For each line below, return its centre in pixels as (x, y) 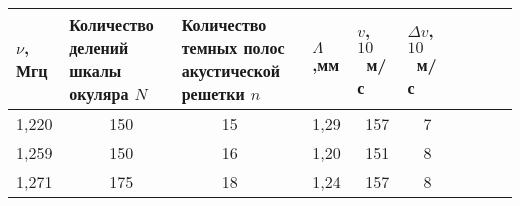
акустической (231, 70)
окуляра (99, 93)
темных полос (233, 47)
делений (99, 47)
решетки (213, 93)
